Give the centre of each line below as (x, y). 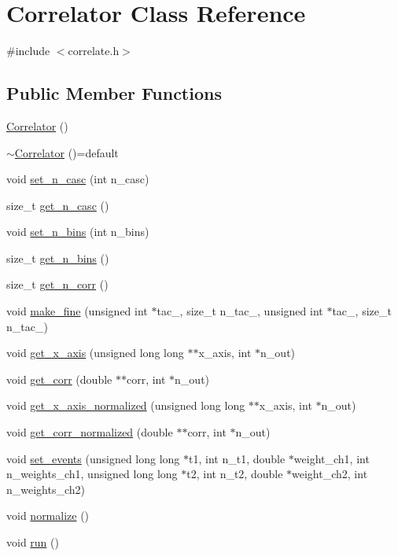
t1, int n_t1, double (237, 458)
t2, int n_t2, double (235, 474)
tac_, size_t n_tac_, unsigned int (240, 311)
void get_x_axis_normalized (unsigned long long (126, 405)
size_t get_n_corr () (57, 284)
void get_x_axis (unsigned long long (95, 353)
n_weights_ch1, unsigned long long (92, 474)
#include (28, 51)
